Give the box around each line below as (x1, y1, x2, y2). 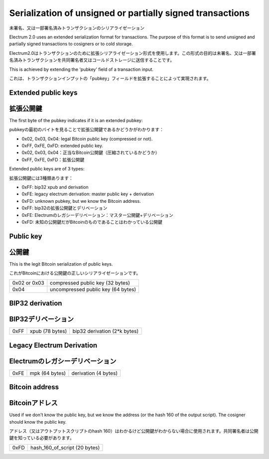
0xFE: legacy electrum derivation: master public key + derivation (21, 191, 154, 197)
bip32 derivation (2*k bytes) (72, 328, 139, 335)
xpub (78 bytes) (29, 328, 67, 335)
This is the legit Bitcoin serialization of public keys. (9, 261, 113, 267)
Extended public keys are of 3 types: (9, 166, 85, 172)
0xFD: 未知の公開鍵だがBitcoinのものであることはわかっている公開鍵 (21, 219, 163, 225)
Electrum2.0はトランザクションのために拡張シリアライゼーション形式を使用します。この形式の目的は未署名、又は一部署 (9, 50, 256, 56)
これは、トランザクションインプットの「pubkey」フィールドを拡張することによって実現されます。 (9, 75, 211, 81)
